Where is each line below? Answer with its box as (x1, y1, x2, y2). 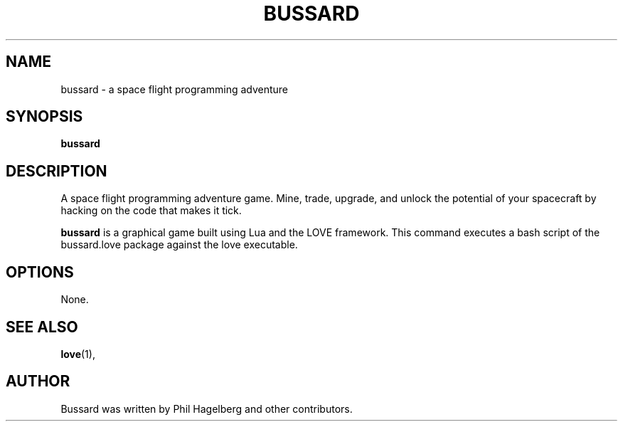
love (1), (60, 347, 95, 360)
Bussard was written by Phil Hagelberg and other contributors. (60, 402, 353, 415)
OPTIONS (6, 263, 74, 281)
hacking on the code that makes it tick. (60, 204, 242, 217)
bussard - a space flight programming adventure (60, 83, 289, 95)
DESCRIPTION (6, 162, 107, 180)
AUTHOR (6, 372, 70, 391)
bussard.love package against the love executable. (60, 238, 298, 251)
